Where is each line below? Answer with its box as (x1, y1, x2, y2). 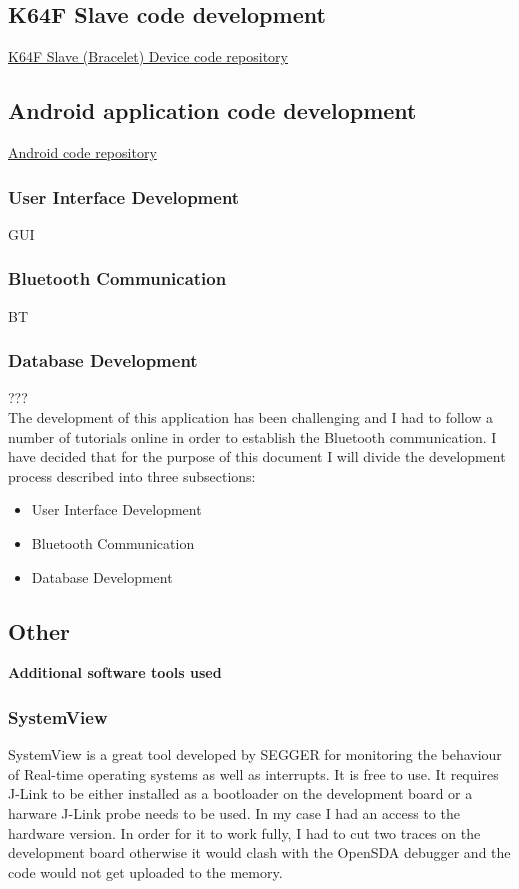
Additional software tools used (8, 662, 222, 683)
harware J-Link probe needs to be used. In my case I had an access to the (8, 802, 460, 823)
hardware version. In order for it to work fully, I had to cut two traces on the (8, 822, 481, 843)
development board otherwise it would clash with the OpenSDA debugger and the (8, 842, 511, 863)
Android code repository (8, 142, 157, 162)
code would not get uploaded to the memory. (8, 861, 283, 882)
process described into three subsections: (8, 465, 256, 486)
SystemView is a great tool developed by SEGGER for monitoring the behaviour (8, 744, 502, 765)
